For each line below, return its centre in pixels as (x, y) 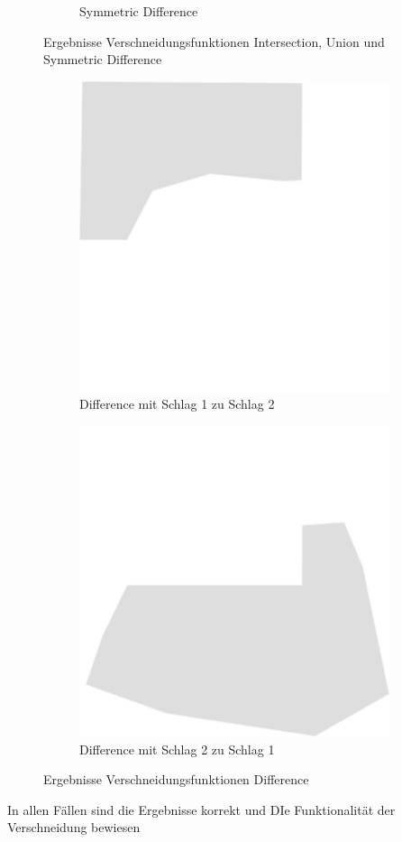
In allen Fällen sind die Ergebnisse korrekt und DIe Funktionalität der (201, 809)
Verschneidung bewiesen (74, 827)
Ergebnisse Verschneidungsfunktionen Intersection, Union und (214, 41)
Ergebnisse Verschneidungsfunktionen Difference (176, 779)
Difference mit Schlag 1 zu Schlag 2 (177, 404)
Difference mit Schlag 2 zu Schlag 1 (177, 749)
